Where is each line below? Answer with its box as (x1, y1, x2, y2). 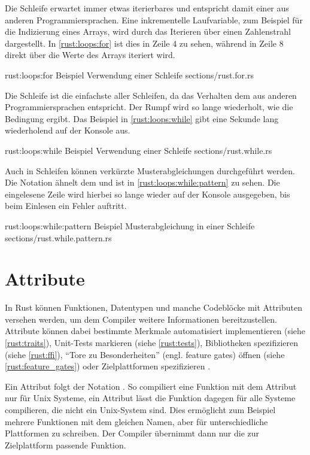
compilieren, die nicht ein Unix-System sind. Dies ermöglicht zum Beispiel (5, 403, 276, 415)
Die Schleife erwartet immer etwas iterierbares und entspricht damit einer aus (5, 2, 289, 14)
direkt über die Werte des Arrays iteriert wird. (5, 48, 175, 61)
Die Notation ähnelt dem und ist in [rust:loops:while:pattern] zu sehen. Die (5, 176, 280, 189)
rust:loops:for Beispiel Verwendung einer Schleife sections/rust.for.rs (5, 68, 254, 81)
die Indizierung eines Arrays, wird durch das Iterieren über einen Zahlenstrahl (5, 25, 291, 38)
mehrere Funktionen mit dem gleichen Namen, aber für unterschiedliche (5, 415, 268, 427)
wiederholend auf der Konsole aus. (5, 124, 130, 136)
